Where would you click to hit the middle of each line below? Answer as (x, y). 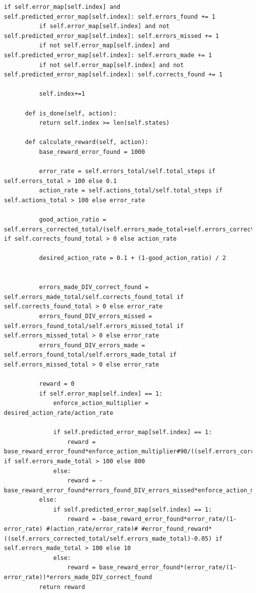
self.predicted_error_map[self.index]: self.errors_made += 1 (108, 55)
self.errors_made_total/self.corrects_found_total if (94, 297)
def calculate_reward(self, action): (87, 142)
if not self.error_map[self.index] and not (112, 65)
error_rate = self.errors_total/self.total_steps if (127, 171)
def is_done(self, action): (71, 113)
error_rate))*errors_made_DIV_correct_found (78, 577)
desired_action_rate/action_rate (59, 413)
